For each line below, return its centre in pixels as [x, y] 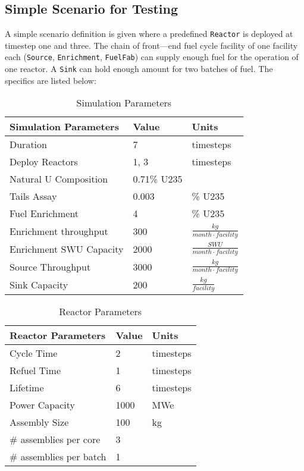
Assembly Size [39, 422]
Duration [28, 145]
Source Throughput [50, 266]
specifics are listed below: [51, 80]
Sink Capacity [39, 284]
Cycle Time [34, 353]
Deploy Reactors [44, 162]
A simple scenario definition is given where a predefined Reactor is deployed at [149, 34]
